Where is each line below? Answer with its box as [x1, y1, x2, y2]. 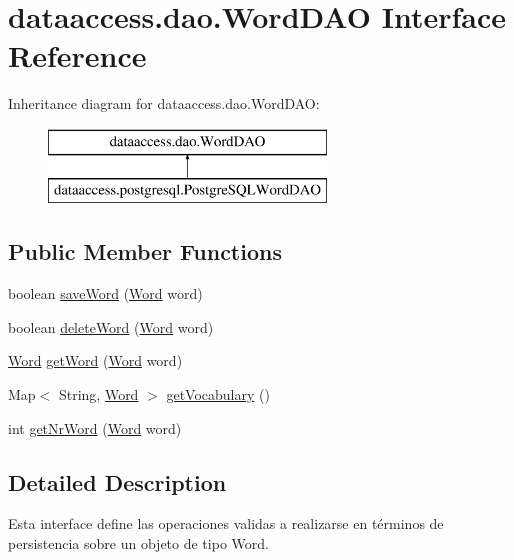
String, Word [58, 384, 139, 405]
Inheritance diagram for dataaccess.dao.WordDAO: [8, 93, 320, 114]
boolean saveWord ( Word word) [8, 283, 203, 304]
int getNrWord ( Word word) [8, 417, 182, 438]
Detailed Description [8, 466, 227, 497]
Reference [8, 35, 147, 76]
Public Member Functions [8, 236, 282, 267]
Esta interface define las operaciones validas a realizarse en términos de [8, 513, 444, 534]
